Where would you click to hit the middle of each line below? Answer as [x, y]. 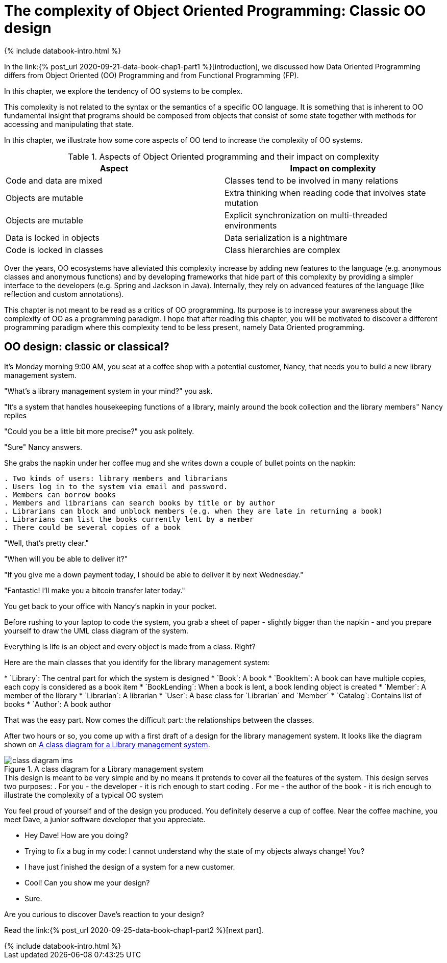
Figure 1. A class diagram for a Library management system [104, 769]
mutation [241, 203]
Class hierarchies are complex [282, 250]
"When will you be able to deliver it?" [66, 559]
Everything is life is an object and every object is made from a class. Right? [130, 646]
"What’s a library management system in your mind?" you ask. [108, 391]
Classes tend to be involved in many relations [312, 180]
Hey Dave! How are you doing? [77, 835]
